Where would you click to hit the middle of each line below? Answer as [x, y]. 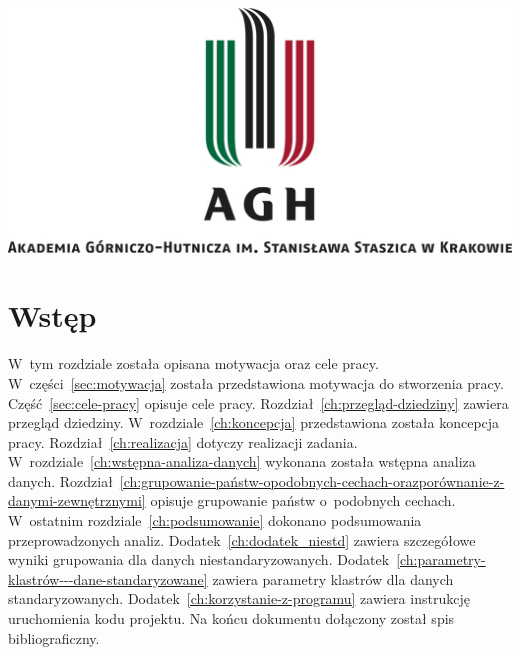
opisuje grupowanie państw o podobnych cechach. [303, 500]
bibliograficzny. [54, 637]
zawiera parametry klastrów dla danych [333, 578]
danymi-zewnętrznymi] [77, 500]
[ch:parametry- [441, 559]
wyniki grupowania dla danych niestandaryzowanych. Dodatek [199, 559]
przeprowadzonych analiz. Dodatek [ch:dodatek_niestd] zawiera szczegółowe [242, 539]
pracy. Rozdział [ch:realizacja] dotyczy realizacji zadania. [183, 441]
